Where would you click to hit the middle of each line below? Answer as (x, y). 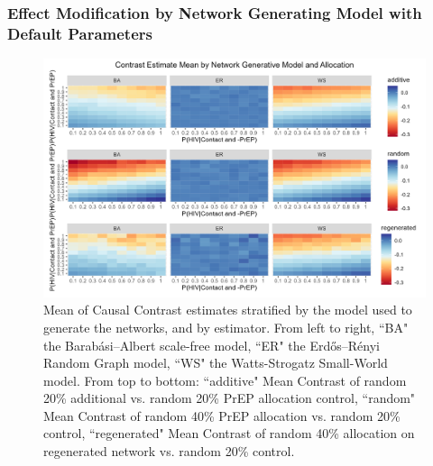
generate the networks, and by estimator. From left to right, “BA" (226, 327)
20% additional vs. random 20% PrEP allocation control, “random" (230, 398)
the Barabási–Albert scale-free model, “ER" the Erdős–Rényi (212, 345)
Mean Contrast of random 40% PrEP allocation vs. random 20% (222, 415)
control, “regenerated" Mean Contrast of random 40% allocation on (229, 433)
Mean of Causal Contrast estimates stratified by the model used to (228, 310)
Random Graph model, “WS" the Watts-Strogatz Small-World (216, 363)
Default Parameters (80, 33)
